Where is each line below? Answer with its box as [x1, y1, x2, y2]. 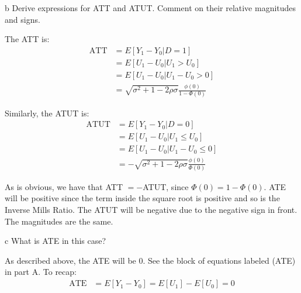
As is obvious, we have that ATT [5, 180, 123, 192]
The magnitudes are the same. [5, 215, 113, 227]
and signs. [5, 13, 40, 25]
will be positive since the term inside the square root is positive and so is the [5, 192, 280, 204]
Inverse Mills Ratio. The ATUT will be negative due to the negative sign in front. [5, 204, 297, 216]
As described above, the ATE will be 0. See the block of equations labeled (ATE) [5, 254, 296, 266]
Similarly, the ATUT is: [5, 106, 89, 119]
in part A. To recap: [5, 266, 77, 278]
